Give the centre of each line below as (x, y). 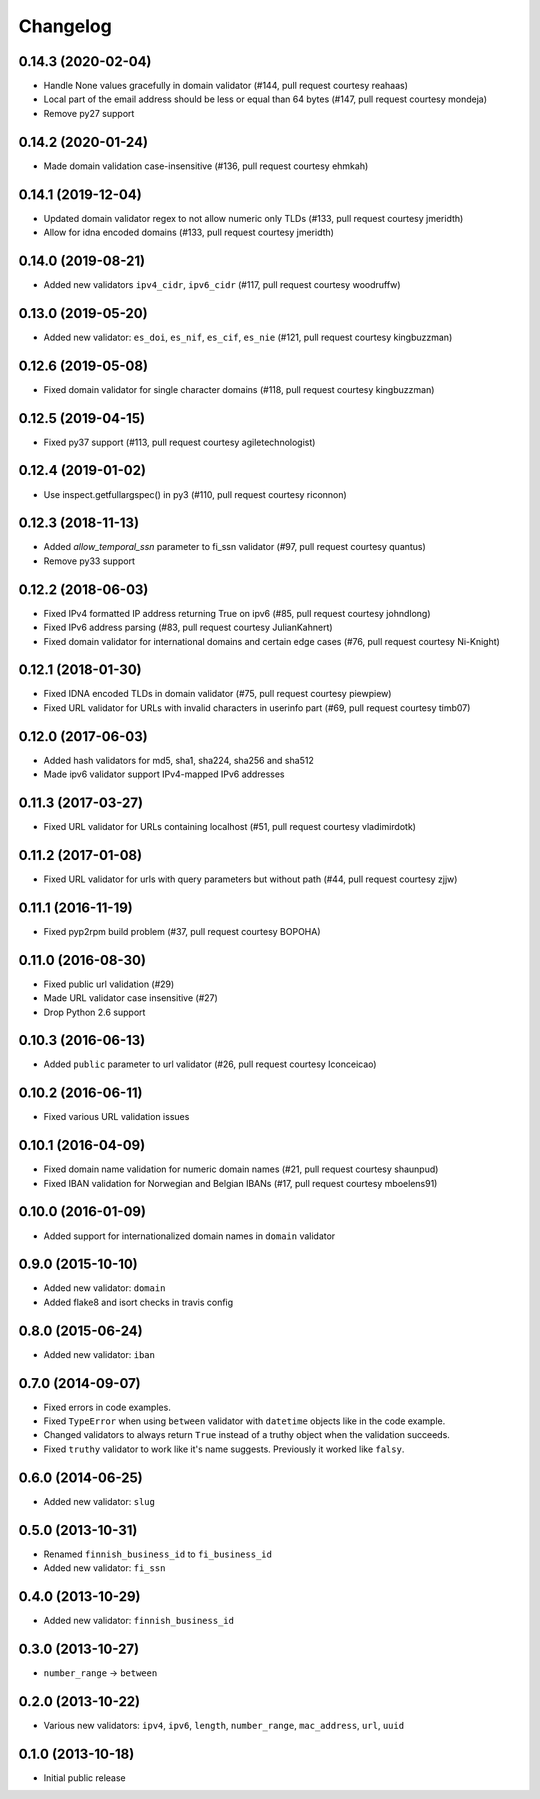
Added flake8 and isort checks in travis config (138, 1302)
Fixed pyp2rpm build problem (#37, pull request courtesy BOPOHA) (182, 931)
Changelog (65, 26)
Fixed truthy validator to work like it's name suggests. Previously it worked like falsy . (224, 1449)
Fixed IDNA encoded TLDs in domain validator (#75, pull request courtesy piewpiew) (217, 694)
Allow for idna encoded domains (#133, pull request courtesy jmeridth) (189, 232)
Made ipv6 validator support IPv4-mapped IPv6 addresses (164, 774)
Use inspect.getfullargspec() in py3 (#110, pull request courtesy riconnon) (195, 494)
